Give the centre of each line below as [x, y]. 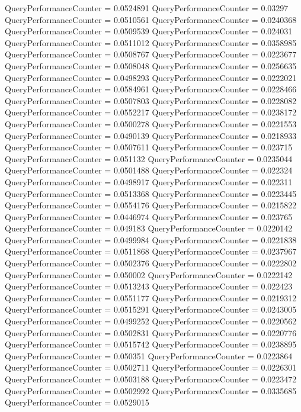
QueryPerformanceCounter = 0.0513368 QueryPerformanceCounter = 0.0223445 [151, 193]
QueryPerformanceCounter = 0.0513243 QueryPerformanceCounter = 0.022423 [149, 286]
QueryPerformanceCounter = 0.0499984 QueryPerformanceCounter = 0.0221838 [151, 239]
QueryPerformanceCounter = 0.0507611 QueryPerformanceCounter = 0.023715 [149, 147]
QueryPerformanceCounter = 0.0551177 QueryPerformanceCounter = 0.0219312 [151, 297]
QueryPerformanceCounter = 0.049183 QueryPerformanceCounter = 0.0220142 [149, 228]
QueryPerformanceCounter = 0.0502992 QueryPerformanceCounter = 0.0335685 [151, 390]
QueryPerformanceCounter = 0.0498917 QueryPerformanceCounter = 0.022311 [149, 181]
